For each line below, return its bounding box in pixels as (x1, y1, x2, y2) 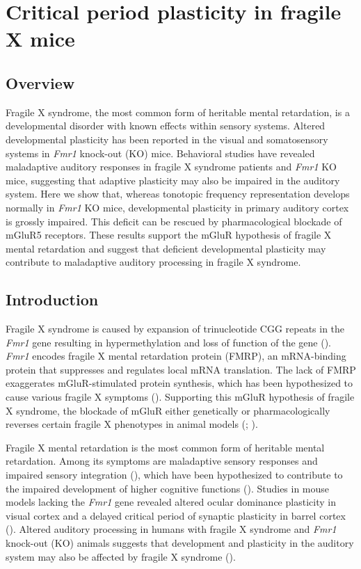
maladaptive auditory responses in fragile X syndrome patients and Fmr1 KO (6, 159, 337, 174)
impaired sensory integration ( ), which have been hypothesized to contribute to (6, 467, 343, 482)
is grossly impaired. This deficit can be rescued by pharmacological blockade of (6, 214, 342, 228)
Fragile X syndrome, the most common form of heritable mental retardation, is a (6, 104, 350, 119)
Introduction (6, 289, 99, 310)
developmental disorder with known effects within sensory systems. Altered (6, 118, 326, 133)
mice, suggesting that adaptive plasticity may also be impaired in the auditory (6, 173, 340, 187)
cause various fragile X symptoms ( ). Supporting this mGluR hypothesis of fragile (6, 390, 355, 404)
